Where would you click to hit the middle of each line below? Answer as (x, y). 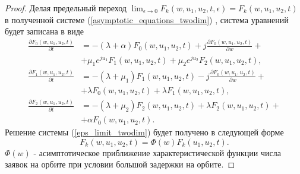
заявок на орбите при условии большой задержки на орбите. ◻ (120, 164)
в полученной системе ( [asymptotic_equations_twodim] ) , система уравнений (147, 19)
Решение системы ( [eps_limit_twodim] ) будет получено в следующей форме (144, 132)
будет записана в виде (45, 31)
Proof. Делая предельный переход (66, 8)
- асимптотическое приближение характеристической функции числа (157, 152)
